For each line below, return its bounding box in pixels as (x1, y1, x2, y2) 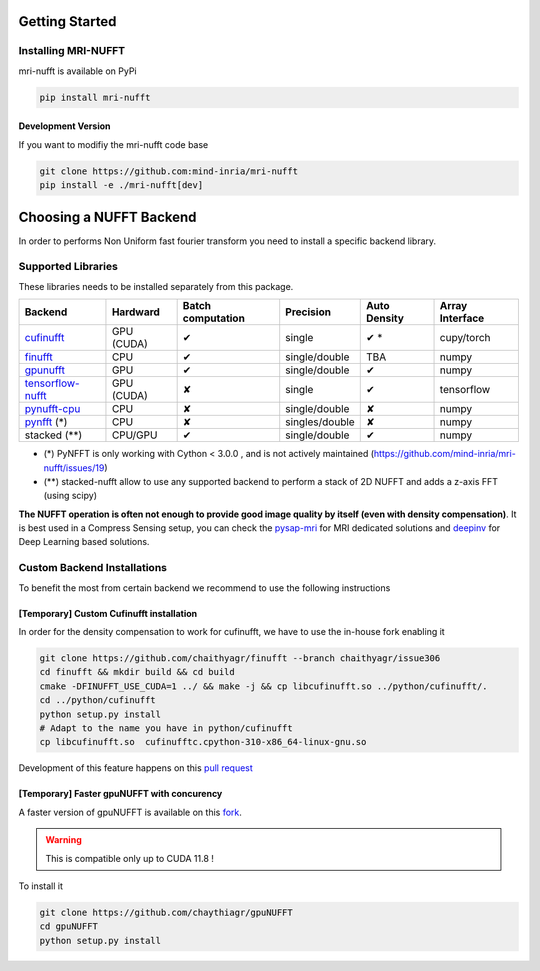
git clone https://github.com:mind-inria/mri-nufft (39, 165, 299, 177)
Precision (285, 305, 332, 319)
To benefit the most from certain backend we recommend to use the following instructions (18, 581, 391, 594)
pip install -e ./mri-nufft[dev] (39, 180, 204, 191)
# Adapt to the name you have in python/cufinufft (39, 722, 294, 734)
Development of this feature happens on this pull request (18, 762, 254, 774)
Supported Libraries (18, 260, 119, 274)
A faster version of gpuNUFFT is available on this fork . (18, 806, 242, 818)
